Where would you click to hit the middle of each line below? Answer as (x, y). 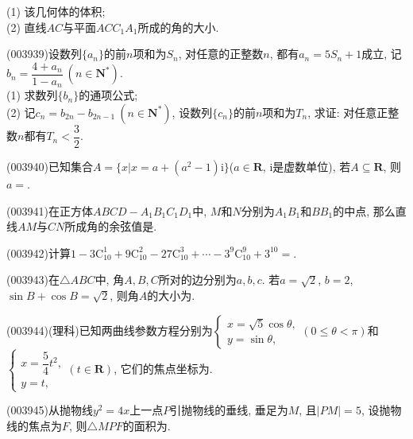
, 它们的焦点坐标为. (163, 368)
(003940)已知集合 (50, 166)
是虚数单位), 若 (312, 166)
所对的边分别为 (197, 280)
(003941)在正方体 (50, 210)
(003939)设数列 (44, 54)
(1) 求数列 (32, 95)
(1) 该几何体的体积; (56, 11)
